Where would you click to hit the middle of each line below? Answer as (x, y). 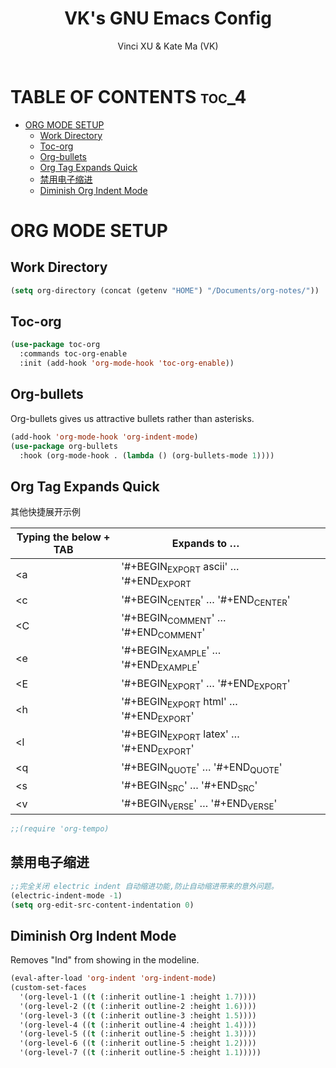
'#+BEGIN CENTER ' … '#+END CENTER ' (206, 600)
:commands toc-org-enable (73, 354)
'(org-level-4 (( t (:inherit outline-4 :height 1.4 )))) (138, 1025)
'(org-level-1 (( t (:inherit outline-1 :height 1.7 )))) (138, 997)
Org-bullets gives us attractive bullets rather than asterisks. (132, 418)
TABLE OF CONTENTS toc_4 (128, 96)
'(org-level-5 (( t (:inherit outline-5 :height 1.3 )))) (138, 1034)
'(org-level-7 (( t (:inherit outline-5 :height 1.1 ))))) (140, 1053)
